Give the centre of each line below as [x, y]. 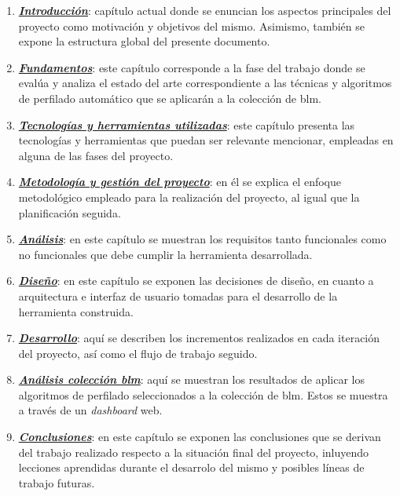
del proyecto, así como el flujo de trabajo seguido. [138, 353]
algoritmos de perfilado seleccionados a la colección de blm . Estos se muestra [203, 394]
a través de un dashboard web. [90, 410]
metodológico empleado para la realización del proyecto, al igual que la [189, 197]
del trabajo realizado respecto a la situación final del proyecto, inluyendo [194, 452]
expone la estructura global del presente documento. [144, 41]
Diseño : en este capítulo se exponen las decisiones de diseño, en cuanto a [196, 281]
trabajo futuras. [57, 482]
